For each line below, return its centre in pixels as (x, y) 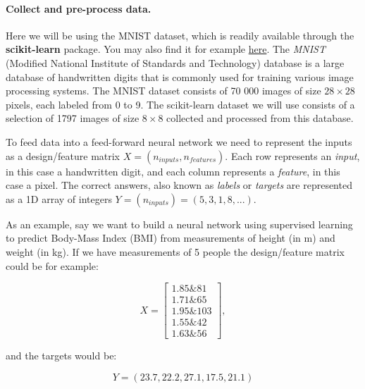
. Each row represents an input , (292, 155)
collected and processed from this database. (260, 118)
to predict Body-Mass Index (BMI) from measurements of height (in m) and (171, 238)
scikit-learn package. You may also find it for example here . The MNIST (166, 49)
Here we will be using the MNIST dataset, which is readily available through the (180, 35)
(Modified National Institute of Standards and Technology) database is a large (175, 62)
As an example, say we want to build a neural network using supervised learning (179, 224)
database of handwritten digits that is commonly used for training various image (180, 76)
